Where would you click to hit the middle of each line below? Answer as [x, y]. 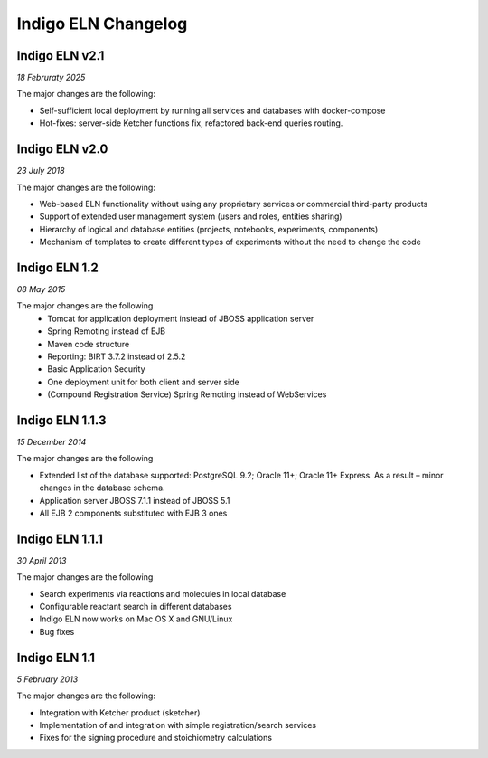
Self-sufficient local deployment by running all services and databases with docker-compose [212, 110]
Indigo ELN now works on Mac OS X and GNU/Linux [136, 619]
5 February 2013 [47, 679]
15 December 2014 [52, 442]
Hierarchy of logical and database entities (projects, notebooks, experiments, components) [209, 229]
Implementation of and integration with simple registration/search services [178, 725]
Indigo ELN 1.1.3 [61, 420]
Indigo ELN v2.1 [61, 56]
